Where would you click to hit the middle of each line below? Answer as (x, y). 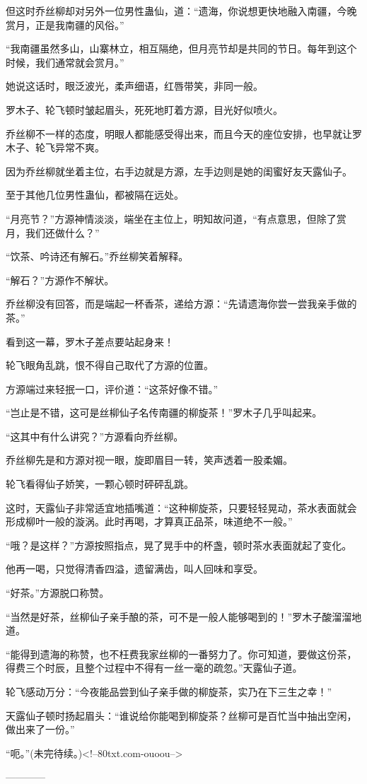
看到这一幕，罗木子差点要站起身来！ (90, 341)
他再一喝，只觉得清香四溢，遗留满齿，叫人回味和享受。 (134, 569)
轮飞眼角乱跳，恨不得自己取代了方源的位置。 (110, 365)
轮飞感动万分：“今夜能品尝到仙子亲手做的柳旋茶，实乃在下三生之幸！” (169, 691)
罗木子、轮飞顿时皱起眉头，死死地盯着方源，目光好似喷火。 (144, 109)
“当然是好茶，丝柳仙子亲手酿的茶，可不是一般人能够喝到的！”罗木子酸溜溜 (179, 616)
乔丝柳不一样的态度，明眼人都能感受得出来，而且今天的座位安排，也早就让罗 (184, 133)
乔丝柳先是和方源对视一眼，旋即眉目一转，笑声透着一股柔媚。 (149, 460)
